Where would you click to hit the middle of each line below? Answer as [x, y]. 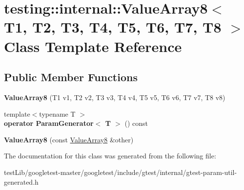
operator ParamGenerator [49, 123]
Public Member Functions [71, 77]
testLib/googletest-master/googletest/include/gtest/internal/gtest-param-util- [121, 172]
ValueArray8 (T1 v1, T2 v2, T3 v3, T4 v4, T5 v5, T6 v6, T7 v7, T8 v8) [115, 97]
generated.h [21, 181]
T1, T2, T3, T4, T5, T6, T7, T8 [113, 27]
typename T [57, 113]
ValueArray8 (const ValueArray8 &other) [69, 139]
